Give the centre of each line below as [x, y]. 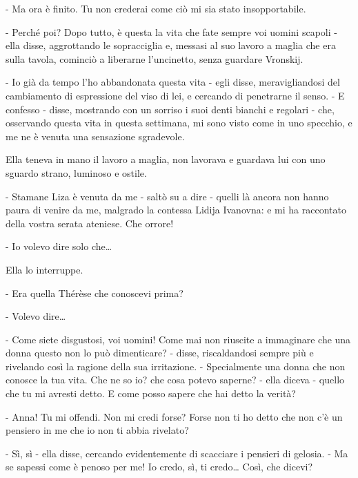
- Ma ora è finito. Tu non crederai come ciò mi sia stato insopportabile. [156, 8]
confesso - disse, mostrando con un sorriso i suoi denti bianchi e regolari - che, [170, 109]
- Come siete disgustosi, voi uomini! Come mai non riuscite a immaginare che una [178, 339]
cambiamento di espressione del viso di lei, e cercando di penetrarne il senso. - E [175, 95]
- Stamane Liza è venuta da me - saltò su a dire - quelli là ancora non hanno [167, 196]
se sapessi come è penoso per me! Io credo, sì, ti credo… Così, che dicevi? [159, 467]
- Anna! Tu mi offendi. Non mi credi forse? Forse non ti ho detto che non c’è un [174, 416]
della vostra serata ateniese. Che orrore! [90, 223]
